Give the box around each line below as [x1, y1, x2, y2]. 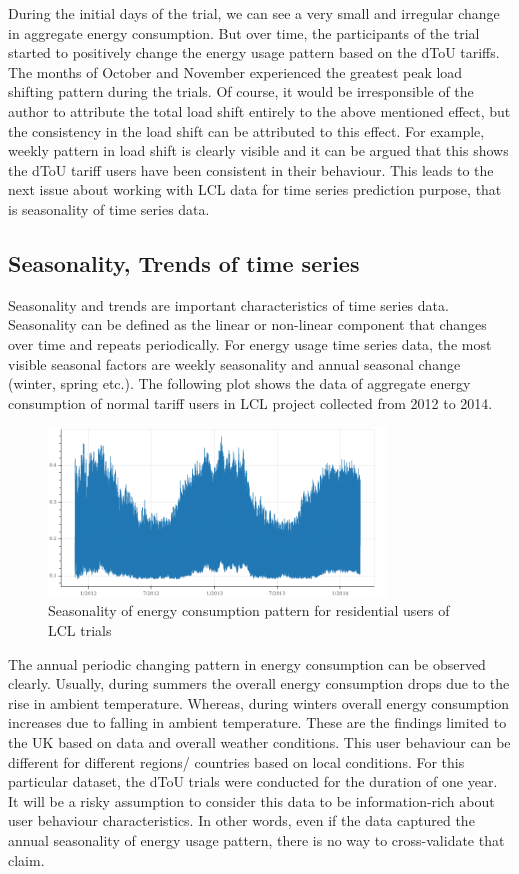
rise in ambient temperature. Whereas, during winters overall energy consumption [8, 692, 510, 713]
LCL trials [48, 620, 112, 641]
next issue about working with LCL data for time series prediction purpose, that [8, 179, 502, 200]
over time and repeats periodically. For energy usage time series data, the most [8, 333, 492, 354]
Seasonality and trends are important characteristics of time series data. [8, 294, 449, 315]
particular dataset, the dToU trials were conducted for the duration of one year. [8, 771, 498, 792]
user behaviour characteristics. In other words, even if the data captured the [8, 810, 475, 831]
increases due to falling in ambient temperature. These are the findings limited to [8, 712, 507, 733]
